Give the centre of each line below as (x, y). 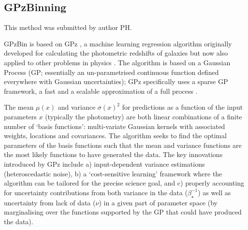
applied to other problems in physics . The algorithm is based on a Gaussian (117, 62)
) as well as (214, 192)
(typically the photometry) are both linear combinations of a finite (144, 116)
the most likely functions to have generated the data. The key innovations (113, 154)
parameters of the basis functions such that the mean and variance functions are (123, 145)
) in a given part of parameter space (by (158, 202)
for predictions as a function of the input (182, 107)
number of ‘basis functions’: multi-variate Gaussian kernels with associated (115, 126)
